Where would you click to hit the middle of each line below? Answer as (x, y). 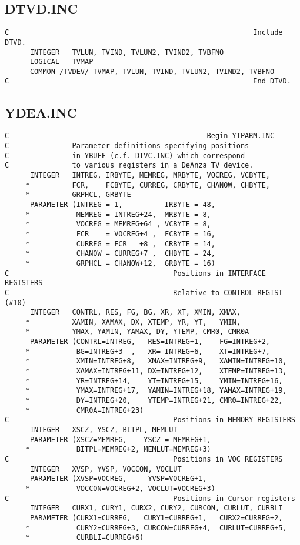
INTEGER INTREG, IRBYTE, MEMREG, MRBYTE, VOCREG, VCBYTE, (150, 175)
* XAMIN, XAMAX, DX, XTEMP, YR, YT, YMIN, (133, 322)
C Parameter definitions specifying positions (127, 146)
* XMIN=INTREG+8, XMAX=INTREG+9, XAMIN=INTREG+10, (156, 361)
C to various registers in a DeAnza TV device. (129, 165)
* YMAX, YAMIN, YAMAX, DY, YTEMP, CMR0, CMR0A (137, 332)
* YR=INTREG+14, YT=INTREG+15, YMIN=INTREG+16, (154, 381)
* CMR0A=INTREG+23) (85, 410)
